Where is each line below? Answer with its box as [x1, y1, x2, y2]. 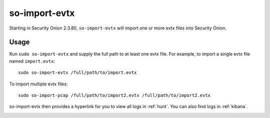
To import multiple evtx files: [9, 80, 68, 87]
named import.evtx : [9, 58, 55, 64]
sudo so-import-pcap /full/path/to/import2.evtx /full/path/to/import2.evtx [18, 92, 211, 98]
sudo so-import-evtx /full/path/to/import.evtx [18, 70, 137, 75]
